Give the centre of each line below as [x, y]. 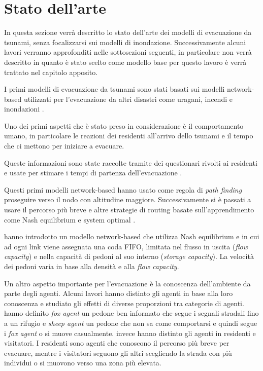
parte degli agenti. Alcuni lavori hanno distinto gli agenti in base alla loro [119, 293]
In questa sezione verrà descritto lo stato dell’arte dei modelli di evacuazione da [128, 32]
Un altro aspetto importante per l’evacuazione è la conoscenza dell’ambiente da [127, 283]
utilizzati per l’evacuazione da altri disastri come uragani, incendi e [128, 99]
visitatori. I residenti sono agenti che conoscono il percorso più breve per [117, 343]
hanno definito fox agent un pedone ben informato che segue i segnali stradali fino [131, 313]
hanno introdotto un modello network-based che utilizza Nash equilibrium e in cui [132, 236]
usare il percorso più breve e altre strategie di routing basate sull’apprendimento [129, 210]
